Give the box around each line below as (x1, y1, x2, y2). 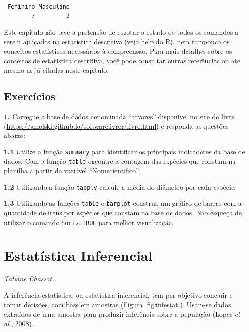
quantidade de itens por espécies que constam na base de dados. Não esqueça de (4, 207, 242, 217)
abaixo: (4, 130, 25, 140)
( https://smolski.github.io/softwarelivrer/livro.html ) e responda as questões (4, 121, 229, 131)
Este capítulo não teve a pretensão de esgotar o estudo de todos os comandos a (4, 27, 239, 37)
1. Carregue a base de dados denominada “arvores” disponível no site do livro (4, 111, 235, 121)
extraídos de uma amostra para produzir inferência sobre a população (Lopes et (4, 309, 240, 319)
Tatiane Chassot (4, 273, 52, 284)
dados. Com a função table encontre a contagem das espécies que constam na (4, 156, 236, 166)
